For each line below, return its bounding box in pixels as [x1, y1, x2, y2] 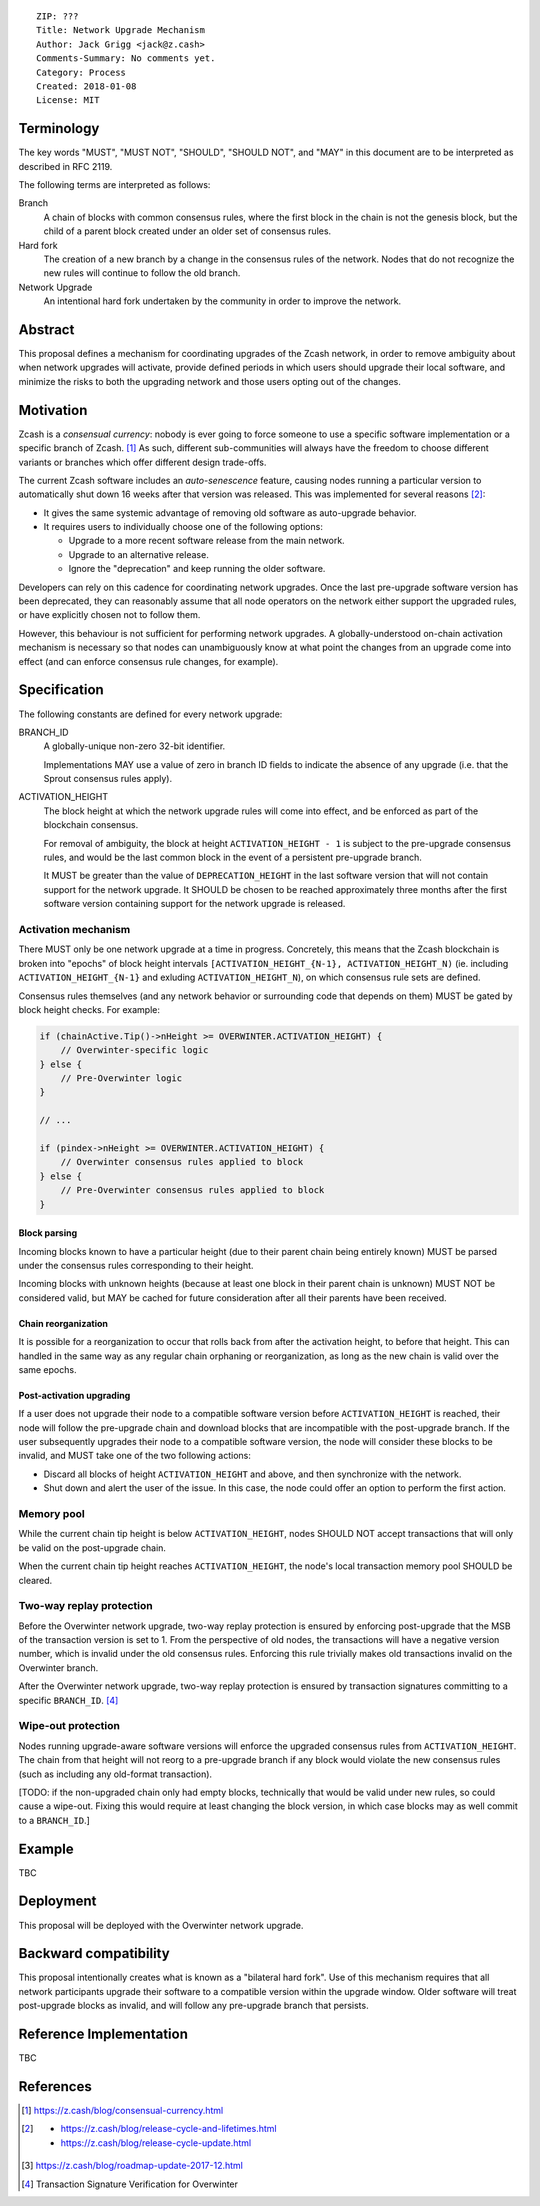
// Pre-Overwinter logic [60, 1073, 183, 1084]
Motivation [18, 401, 88, 419]
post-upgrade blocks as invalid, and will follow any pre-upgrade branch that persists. [18, 2000, 369, 2012]
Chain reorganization [18, 1317, 109, 1329]
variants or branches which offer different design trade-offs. [18, 456, 267, 468]
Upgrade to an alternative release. [68, 548, 209, 560]
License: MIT [36, 95, 100, 106]
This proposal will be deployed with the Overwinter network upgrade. [18, 1919, 304, 1931]
